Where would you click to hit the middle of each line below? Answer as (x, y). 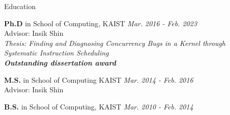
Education (20, 6)
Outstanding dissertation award (60, 62)
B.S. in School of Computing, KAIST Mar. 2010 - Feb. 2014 (99, 106)
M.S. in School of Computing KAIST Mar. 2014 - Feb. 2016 (99, 79)
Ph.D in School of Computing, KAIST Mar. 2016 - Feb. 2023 (101, 23)
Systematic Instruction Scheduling (57, 53)
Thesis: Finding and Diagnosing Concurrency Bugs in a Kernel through (115, 43)
